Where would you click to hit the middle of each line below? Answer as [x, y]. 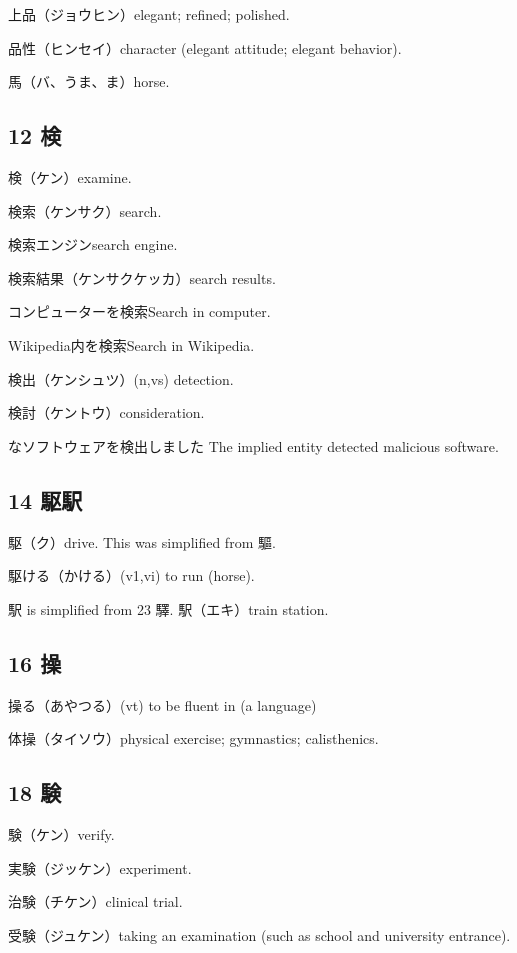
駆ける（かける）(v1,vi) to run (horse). [131, 575]
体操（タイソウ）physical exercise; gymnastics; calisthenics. [193, 738]
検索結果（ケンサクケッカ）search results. [142, 277]
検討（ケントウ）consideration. [106, 412]
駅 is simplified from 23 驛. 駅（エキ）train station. [168, 608]
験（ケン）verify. [61, 833]
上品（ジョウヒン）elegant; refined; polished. [149, 14]
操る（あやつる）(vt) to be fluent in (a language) [162, 704]
